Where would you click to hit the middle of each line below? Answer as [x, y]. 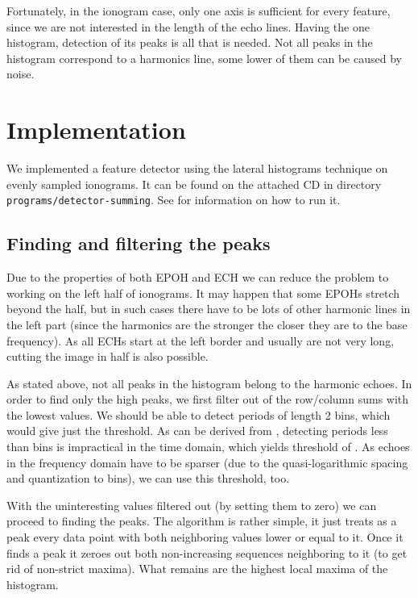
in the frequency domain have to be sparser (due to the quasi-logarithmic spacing [207, 462]
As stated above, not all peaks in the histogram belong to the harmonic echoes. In [209, 383]
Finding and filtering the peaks [139, 243]
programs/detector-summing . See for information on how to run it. [174, 200]
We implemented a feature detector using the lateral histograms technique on [197, 168]
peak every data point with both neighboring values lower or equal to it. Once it [205, 537]
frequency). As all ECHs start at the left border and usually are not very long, [201, 340]
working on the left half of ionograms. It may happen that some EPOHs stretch [203, 293]
